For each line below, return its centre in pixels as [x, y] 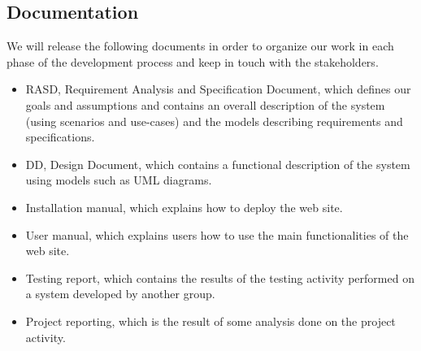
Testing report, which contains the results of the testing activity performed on [220, 277]
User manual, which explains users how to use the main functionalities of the [217, 234]
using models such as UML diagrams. [119, 180]
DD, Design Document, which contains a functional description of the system [218, 164]
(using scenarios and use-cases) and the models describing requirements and [214, 121]
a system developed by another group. [120, 294]
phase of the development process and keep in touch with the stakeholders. [193, 61]
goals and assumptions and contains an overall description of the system [205, 104]
